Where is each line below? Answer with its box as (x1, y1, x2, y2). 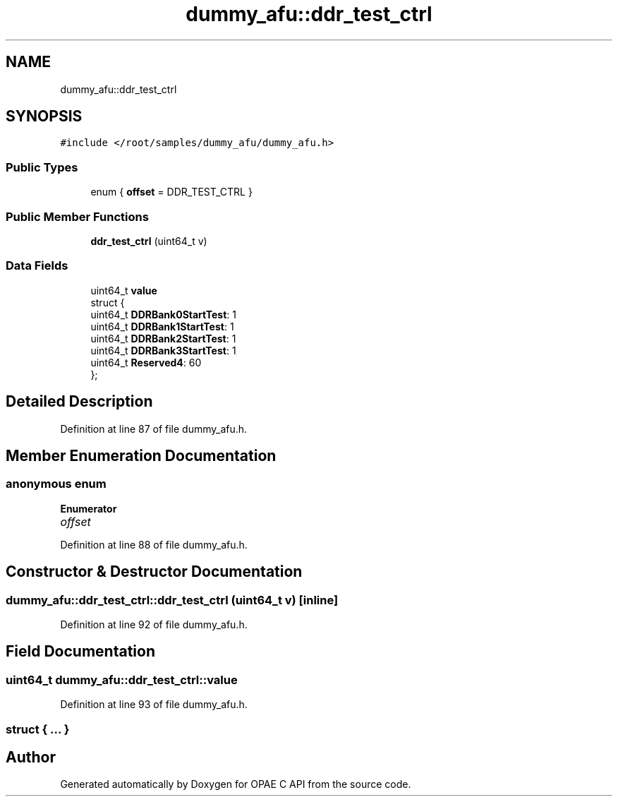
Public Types (6, 160, 78, 174)
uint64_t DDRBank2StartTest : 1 (90, 332, 236, 345)
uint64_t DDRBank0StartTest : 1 (90, 308, 236, 321)
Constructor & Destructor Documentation (6, 563, 303, 581)
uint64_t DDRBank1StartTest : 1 (90, 320, 234, 333)
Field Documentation (6, 642, 155, 661)
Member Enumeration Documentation (6, 446, 277, 465)
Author (6, 748, 56, 766)
